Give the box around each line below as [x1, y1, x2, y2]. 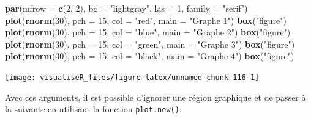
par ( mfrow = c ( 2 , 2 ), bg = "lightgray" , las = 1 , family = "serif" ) [5, 2, 248, 14]
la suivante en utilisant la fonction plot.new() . [5, 103, 182, 115]
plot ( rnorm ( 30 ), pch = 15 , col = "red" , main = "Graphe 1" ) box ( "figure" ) [5, 13, 287, 26]
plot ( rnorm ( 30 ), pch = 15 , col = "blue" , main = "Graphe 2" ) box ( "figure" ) [5, 26, 291, 38]
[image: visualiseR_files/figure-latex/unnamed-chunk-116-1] [5, 73, 260, 82]
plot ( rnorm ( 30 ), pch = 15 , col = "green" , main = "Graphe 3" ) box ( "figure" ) [5, 37, 295, 50]
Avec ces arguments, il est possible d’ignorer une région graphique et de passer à [5, 90, 306, 103]
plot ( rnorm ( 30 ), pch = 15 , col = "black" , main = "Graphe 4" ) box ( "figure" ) [5, 49, 294, 62]
